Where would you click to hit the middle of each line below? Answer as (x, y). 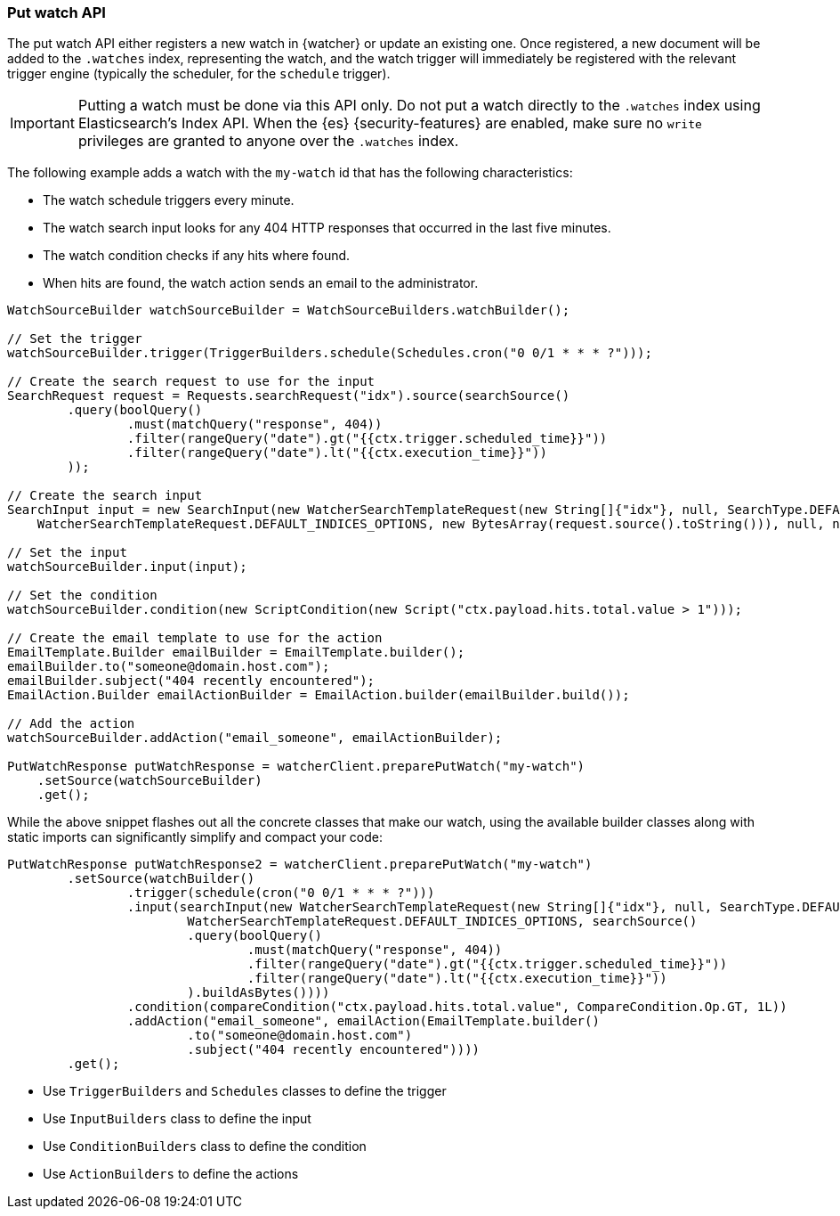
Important (42, 123)
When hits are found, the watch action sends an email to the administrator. (261, 283)
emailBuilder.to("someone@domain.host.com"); (169, 667)
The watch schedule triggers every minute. (169, 200)
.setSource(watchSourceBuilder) (149, 781)
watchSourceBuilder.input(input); (127, 567)
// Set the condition (82, 596)
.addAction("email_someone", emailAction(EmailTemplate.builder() (363, 1021)
